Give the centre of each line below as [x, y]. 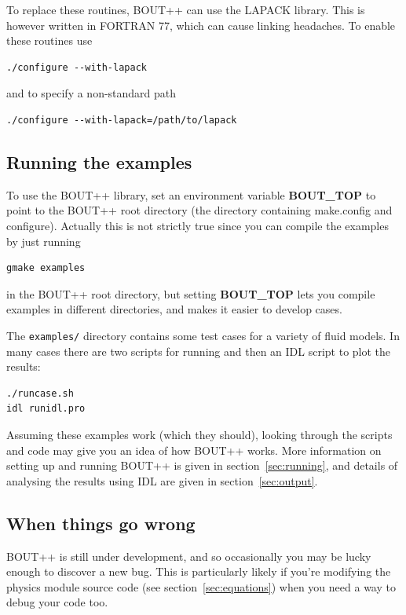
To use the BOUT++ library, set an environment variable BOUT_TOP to [191, 194]
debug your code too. [57, 602]
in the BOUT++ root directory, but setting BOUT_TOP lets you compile [191, 293]
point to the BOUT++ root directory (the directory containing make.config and [199, 210]
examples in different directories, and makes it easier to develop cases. [174, 309]
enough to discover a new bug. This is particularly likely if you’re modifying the [199, 571]
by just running [44, 241]
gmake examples [46, 268]
